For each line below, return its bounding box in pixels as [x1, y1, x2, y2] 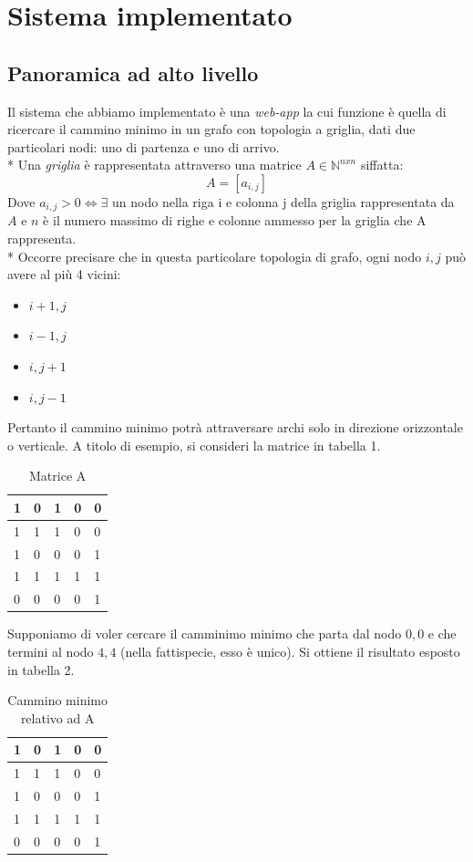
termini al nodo [7, 642, 94, 660]
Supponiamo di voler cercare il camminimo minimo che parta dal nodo [7, 624, 402, 643]
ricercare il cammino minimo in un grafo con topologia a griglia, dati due [7, 119, 416, 139]
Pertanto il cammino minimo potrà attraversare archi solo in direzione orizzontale [7, 418, 463, 437]
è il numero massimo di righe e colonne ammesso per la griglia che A [43, 211, 427, 230]
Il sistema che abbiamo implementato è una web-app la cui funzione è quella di [7, 101, 447, 120]
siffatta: [360, 155, 404, 174]
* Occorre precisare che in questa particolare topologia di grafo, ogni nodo [7, 246, 422, 265]
